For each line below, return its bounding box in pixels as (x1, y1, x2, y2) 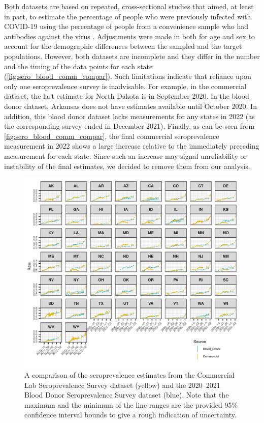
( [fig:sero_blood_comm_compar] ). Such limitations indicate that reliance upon (4, 71, 251, 81)
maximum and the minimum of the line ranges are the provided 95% (24, 399, 238, 410)
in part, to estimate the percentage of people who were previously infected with (4, 11, 251, 21)
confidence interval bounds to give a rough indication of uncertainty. (24, 409, 237, 420)
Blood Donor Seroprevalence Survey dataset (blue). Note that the (24, 389, 229, 400)
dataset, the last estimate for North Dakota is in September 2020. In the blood (4, 91, 249, 101)
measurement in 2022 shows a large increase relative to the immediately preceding (4, 140, 259, 151)
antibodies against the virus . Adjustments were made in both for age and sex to (4, 31, 255, 41)
